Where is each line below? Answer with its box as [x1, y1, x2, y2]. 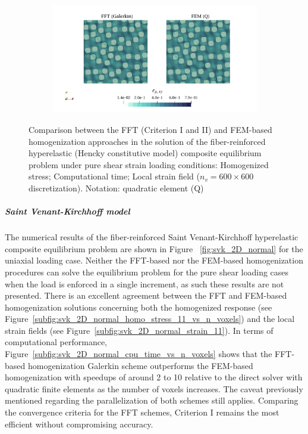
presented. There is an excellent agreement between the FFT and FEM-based [5, 289, 287, 302]
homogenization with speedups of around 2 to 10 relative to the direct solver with [5, 371, 303, 383]
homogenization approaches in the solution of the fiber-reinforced [29, 135, 266, 147]
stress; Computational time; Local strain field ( [29, 170, 200, 182]
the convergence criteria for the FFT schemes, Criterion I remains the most [5, 406, 279, 418]
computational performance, [5, 336, 107, 348]
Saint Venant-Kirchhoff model [5, 205, 130, 218]
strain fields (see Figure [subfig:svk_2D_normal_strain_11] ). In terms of [5, 324, 274, 336]
